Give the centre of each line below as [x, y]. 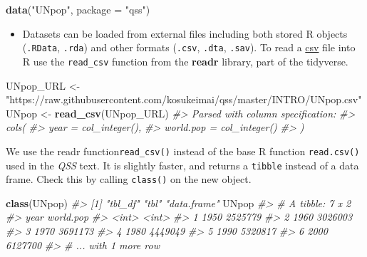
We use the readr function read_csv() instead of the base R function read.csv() [183, 151]
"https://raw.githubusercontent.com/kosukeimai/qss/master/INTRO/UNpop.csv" [184, 99]
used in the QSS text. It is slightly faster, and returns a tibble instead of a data [182, 165]
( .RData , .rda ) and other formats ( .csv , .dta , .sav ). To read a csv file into [189, 47]
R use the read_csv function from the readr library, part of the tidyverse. [185, 61]
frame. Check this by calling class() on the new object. [129, 179]
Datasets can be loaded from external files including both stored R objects [185, 33]
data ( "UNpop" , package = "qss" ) [78, 9]
